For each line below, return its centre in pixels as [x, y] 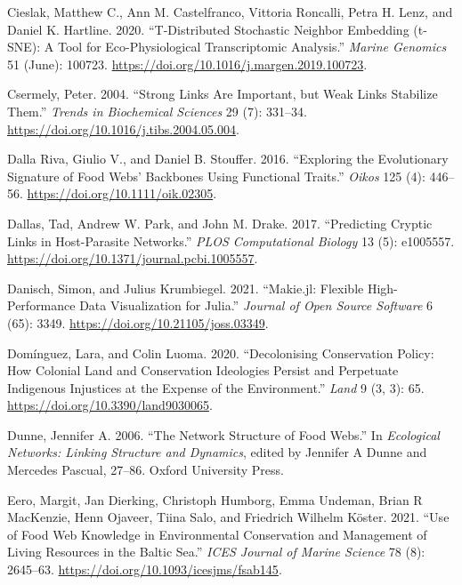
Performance [41, 305]
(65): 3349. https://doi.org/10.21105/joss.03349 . [138, 322]
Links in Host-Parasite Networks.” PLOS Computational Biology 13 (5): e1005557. [231, 240]
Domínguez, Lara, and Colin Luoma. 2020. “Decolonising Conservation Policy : [221, 353]
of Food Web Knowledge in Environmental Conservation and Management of [217, 534]
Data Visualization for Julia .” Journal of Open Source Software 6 [256, 305]
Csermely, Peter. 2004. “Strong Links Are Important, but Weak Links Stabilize [223, 94]
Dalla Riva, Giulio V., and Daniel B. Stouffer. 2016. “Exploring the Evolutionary [228, 159]
